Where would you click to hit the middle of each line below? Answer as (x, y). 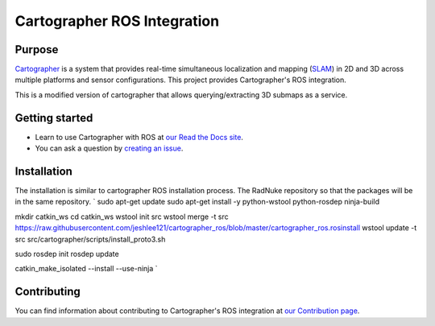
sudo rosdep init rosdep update (67, 254)
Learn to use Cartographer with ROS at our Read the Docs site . (139, 137)
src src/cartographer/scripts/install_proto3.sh (90, 239)
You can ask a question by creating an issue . (109, 148)
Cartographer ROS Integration (117, 21)
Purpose (37, 50)
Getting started (54, 118)
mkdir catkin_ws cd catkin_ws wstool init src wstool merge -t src (122, 217)
